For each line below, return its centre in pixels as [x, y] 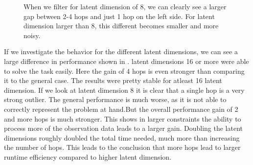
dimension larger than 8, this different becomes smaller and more [121, 26]
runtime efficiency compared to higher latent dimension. [88, 156]
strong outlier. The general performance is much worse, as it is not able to [115, 99]
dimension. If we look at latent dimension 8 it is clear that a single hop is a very [124, 90]
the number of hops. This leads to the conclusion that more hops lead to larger [122, 147]
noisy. [32, 35]
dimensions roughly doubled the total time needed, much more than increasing [122, 137]
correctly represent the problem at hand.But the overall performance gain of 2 [121, 109]
